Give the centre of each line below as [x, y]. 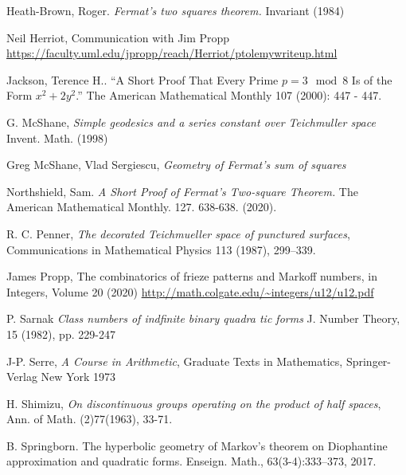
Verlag [22, 377]
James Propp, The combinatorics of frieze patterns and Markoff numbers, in [192, 276]
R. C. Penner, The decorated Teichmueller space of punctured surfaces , [178, 233]
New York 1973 [78, 377]
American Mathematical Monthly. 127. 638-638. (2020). [142, 207]
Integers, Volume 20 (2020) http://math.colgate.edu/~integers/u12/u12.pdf [190, 291]
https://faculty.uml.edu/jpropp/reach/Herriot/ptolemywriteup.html [172, 53]
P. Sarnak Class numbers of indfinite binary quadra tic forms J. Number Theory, [203, 318]
